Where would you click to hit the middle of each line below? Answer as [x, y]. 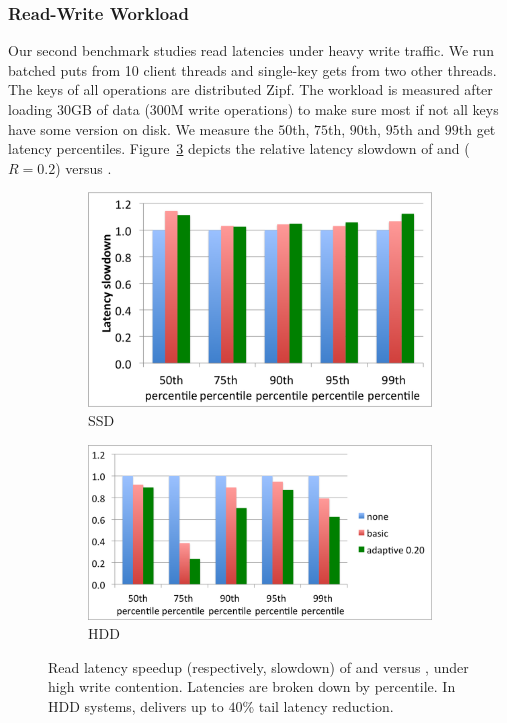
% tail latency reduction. [318, 705]
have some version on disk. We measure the [141, 128]
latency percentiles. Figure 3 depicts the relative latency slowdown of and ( [239, 148]
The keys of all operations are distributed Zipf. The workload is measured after [250, 89]
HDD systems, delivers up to [136, 705]
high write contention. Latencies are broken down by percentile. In [252, 686]
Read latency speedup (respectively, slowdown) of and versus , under [258, 666]
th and [420, 128]
